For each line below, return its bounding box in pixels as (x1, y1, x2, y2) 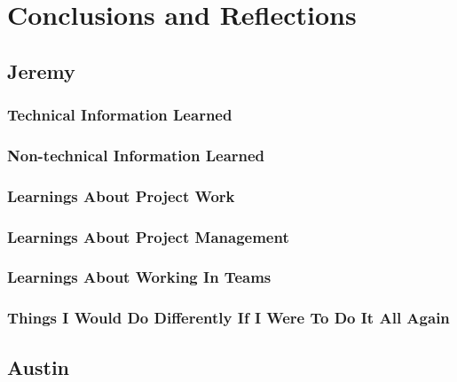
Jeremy (7, 57, 75, 84)
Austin (7, 353, 70, 380)
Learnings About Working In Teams (7, 266, 272, 288)
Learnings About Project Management (7, 225, 289, 247)
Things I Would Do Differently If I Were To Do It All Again (7, 307, 450, 329)
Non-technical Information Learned (7, 144, 265, 166)
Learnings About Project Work (7, 184, 235, 207)
